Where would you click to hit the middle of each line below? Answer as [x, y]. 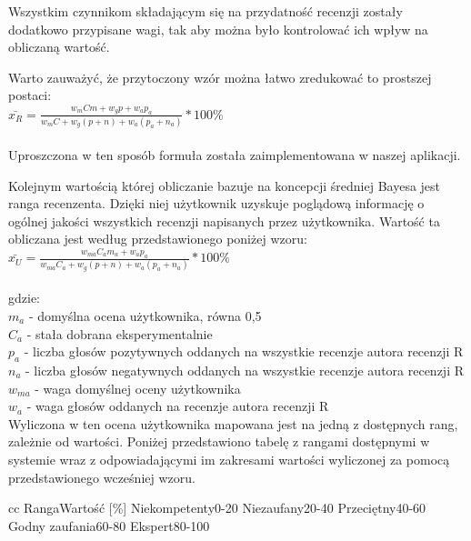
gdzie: [24, 298]
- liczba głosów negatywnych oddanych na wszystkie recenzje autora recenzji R [245, 370]
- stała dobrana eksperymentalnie [120, 333]
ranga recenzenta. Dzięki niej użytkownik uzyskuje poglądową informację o [216, 203]
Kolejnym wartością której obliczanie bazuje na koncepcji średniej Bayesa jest [225, 185]
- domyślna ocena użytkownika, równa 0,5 [145, 316]
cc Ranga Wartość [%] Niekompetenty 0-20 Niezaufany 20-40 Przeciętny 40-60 [217, 508]
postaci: [30, 95]
